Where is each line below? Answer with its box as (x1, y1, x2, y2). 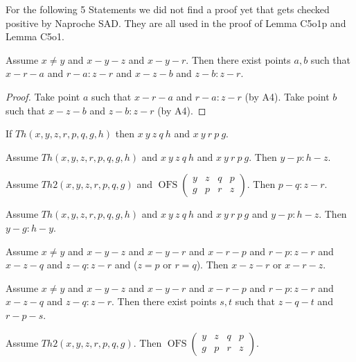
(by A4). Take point (244, 89, 330, 103)
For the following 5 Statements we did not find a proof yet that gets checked (6, 2, 330, 16)
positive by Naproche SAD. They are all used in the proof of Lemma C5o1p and (6, 15, 346, 30)
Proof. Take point (6, 89, 80, 103)
